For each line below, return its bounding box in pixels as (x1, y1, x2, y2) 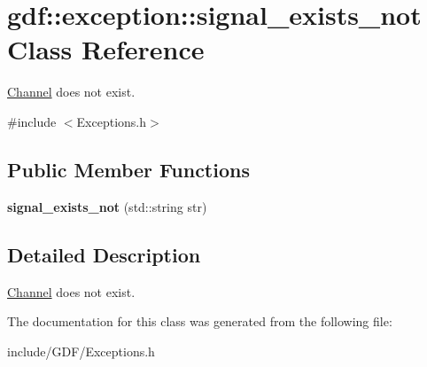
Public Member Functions (7, 155, 250, 183)
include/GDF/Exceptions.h (7, 341, 155, 360)
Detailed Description (7, 240, 201, 268)
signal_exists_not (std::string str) (7, 197, 207, 215)
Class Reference (7, 31, 205, 67)
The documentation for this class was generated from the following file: (7, 312, 392, 331)
